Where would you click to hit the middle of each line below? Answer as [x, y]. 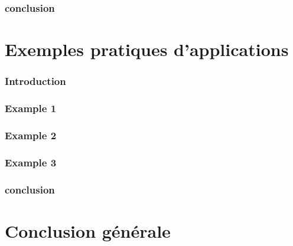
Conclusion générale [88, 230]
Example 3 [31, 162]
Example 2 [31, 135]
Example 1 [31, 108]
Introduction [35, 81]
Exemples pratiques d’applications [147, 49]
